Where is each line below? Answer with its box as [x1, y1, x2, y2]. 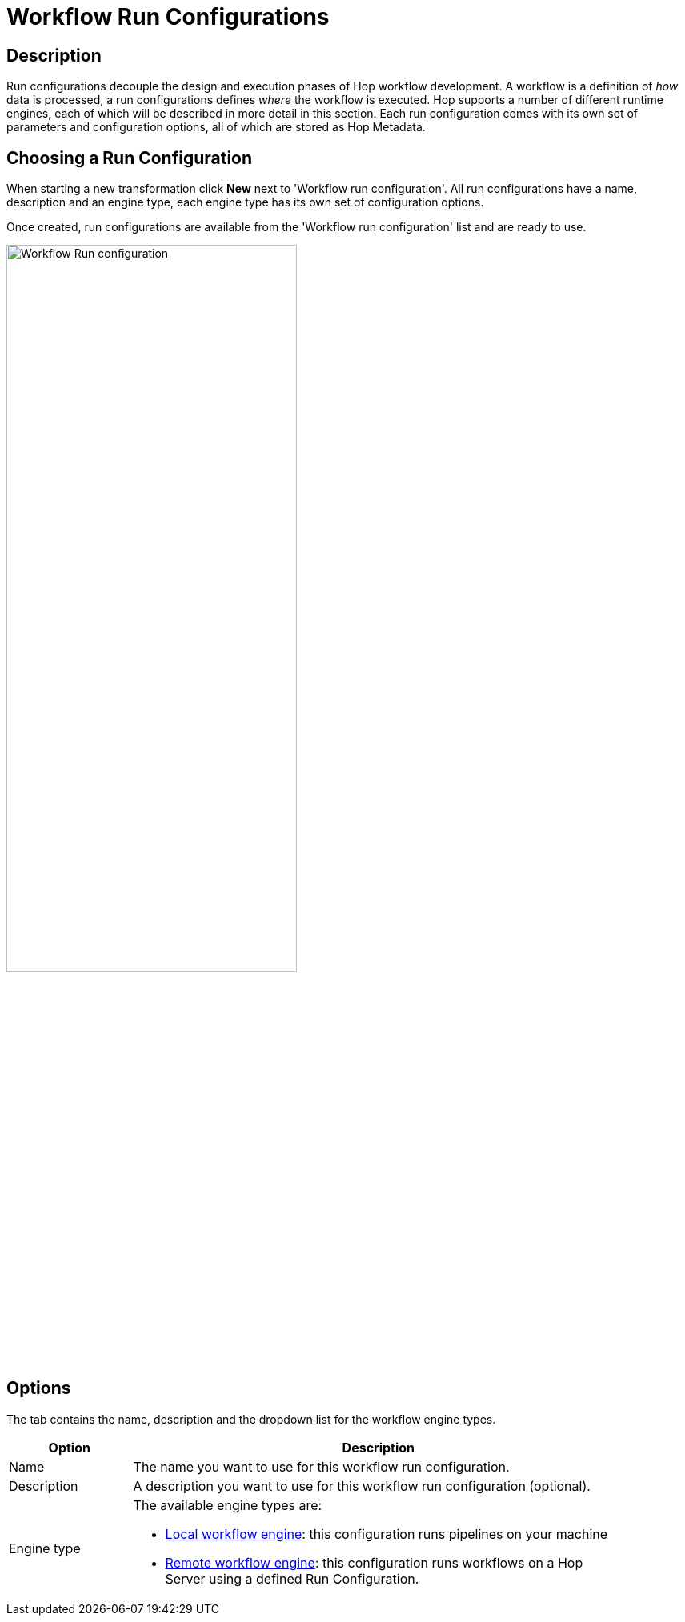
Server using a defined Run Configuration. [165, 1570, 419, 1587]
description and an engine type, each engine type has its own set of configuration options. [6, 195, 484, 210]
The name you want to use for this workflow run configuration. [133, 1458, 510, 1475]
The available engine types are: [133, 1496, 322, 1513]
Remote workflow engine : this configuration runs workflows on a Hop [165, 1554, 583, 1571]
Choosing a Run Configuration [6, 147, 253, 168]
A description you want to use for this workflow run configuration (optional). [133, 1477, 591, 1494]
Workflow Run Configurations [6, 3, 330, 30]
